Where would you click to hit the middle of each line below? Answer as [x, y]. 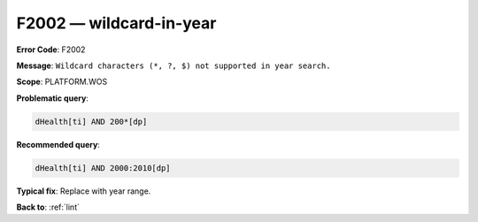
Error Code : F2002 [51, 50]
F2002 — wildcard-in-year [116, 23]
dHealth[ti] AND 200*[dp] [91, 121]
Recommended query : [58, 144]
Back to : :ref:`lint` [48, 207]
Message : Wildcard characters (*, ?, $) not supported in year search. [173, 65]
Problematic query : [52, 98]
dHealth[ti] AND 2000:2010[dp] [103, 168]
